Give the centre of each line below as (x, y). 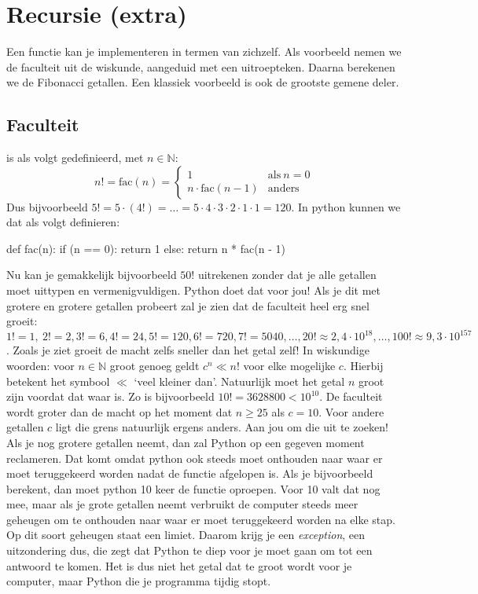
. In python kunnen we (346, 206)
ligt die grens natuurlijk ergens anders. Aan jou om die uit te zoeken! (222, 427)
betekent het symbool (58, 381)
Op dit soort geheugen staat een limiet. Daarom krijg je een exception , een (186, 535)
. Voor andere (351, 411)
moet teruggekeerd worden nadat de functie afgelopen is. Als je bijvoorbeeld (190, 473)
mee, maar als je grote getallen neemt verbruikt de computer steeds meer (182, 504)
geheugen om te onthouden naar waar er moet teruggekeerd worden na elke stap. (201, 519)
